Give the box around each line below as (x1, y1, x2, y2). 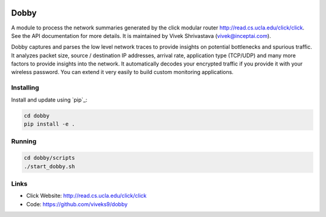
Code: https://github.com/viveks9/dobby (26, 200, 128, 207)
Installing (11, 84, 39, 92)
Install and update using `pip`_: (11, 96, 88, 103)
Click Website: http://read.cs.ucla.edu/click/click (26, 192, 147, 200)
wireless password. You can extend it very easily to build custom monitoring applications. (11, 69, 234, 76)
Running (11, 137, 37, 145)
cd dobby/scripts (24, 154, 75, 162)
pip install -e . (24, 120, 75, 127)
